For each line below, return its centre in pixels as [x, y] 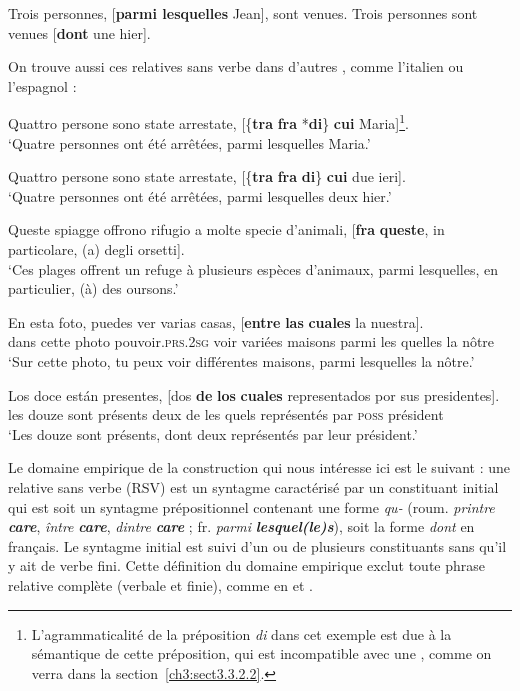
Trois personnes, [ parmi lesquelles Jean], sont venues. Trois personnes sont [243, 13]
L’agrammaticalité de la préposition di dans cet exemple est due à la [241, 633]
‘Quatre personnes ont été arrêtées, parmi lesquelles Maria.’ [189, 142]
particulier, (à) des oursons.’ [93, 288]
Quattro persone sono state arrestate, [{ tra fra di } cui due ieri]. [207, 176]
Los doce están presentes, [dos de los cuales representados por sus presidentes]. [254, 394]
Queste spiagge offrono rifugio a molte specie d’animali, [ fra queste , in [226, 229]
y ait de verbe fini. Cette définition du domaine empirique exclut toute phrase [246, 565]
